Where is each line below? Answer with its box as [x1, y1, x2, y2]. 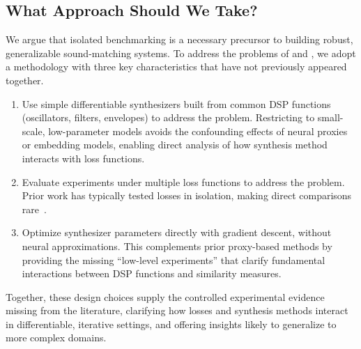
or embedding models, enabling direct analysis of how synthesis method [22, 137, 328, 152]
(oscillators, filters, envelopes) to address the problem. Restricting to [22, 110, 315, 125]
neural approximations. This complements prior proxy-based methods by [22, 238, 332, 253]
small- [317, 110, 344, 125]
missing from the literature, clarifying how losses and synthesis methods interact [6, 303, 348, 318]
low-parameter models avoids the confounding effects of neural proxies [48, 123, 348, 138]
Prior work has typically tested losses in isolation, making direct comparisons [22, 188, 352, 203]
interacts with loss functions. [22, 150, 145, 165]
